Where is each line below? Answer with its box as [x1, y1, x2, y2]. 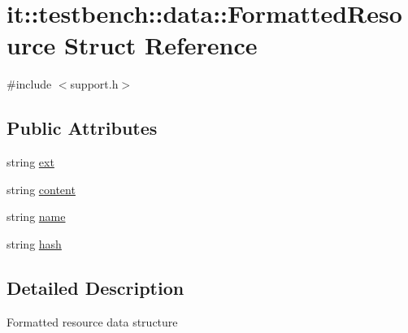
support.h [70, 76, 119, 93]
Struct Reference [63, 28, 258, 62]
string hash [7, 235, 62, 252]
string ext [7, 154, 54, 171]
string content [7, 180, 76, 197]
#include [7, 76, 52, 93]
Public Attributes [7, 115, 158, 141]
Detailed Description [7, 275, 184, 300]
